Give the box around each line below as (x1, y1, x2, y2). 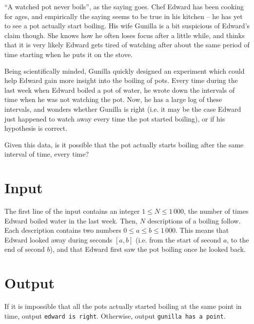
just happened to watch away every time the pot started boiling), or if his (4, 113, 225, 123)
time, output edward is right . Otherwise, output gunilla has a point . (4, 310, 226, 321)
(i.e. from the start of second (135, 234, 221, 244)
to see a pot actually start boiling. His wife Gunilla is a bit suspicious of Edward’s (4, 20, 250, 31)
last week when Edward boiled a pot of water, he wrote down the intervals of (4, 84, 235, 95)
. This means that (176, 225, 229, 235)
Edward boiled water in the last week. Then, (4, 215, 137, 225)
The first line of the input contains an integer (4, 206, 140, 216)
